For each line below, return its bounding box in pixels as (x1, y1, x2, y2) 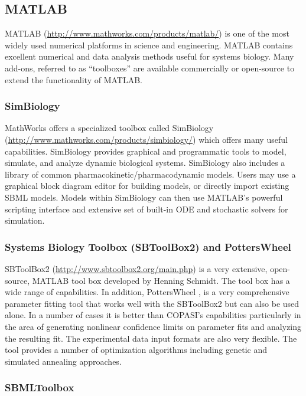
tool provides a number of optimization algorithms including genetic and (5, 343, 268, 356)
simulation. (5, 214, 45, 227)
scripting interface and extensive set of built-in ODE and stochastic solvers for (5, 202, 288, 215)
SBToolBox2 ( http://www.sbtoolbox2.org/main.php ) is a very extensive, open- (5, 262, 290, 274)
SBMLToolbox (5, 380, 74, 395)
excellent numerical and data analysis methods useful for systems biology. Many (5, 50, 294, 63)
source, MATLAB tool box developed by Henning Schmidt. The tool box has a (5, 274, 290, 286)
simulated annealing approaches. (5, 355, 122, 367)
